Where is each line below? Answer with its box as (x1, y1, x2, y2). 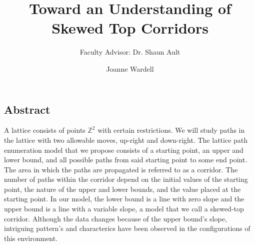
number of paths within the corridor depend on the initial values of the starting (4, 174, 248, 184)
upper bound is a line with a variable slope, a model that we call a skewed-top (4, 203, 244, 214)
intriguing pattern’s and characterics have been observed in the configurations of (4, 223, 250, 233)
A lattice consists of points (4, 125, 85, 135)
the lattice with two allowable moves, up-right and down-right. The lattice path (4, 134, 248, 145)
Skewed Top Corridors (51, 18, 208, 38)
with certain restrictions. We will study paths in (97, 125, 245, 135)
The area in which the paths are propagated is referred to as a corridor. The (4, 164, 238, 174)
